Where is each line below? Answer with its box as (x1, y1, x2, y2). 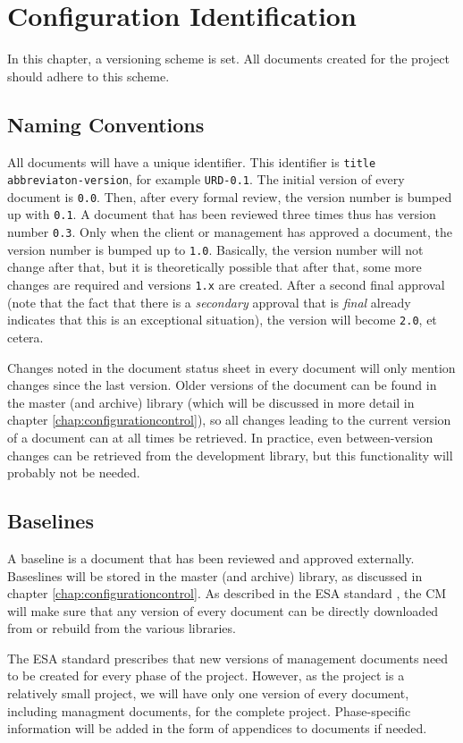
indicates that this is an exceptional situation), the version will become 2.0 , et (7, 310, 437, 329)
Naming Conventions (7, 110, 205, 138)
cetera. (7, 327, 44, 346)
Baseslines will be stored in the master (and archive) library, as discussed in (7, 566, 423, 585)
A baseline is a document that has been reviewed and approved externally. (7, 548, 415, 567)
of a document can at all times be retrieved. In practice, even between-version (7, 427, 434, 446)
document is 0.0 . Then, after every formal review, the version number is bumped (7, 187, 452, 206)
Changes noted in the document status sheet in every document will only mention (7, 358, 456, 376)
